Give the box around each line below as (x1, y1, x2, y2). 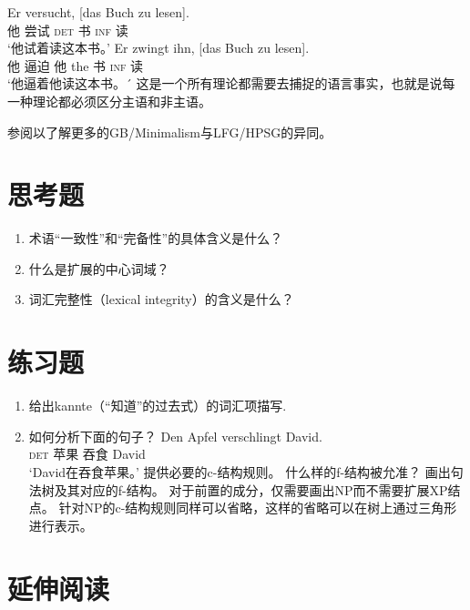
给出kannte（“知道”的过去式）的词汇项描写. (28, 396, 287, 415)
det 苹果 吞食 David (28, 444, 146, 463)
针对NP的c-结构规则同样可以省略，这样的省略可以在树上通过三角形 (58, 498, 457, 517)
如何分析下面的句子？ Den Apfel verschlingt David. (28, 426, 322, 445)
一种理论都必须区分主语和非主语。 (7, 91, 211, 110)
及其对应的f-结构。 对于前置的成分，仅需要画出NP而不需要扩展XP (54, 480, 448, 499)
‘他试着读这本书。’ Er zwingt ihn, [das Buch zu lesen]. (7, 38, 310, 57)
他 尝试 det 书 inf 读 (7, 20, 128, 39)
